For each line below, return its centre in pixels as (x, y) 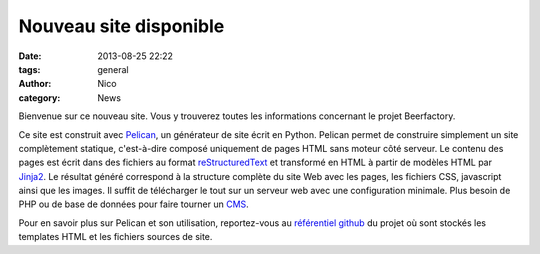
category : (39, 97)
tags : (29, 69)
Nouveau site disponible (121, 26)
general (113, 69)
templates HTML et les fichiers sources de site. (115, 237)
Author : (35, 84)
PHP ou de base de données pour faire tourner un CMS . (133, 204)
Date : (30, 56)
